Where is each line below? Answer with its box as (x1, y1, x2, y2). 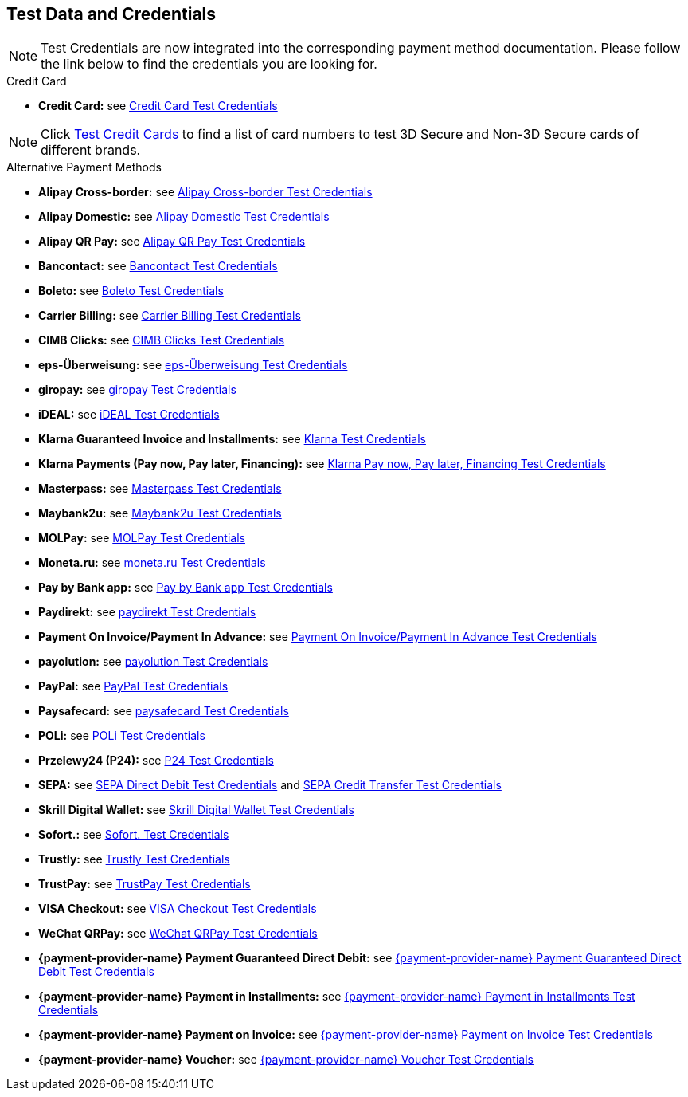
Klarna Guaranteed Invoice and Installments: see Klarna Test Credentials (38, 432, 426, 446)
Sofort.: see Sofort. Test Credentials (38, 828, 229, 842)
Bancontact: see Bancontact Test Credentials (38, 259, 278, 273)
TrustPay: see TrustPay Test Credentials (38, 877, 251, 891)
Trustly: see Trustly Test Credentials (38, 852, 230, 867)
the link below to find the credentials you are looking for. (41, 56, 377, 73)
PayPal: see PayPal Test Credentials (38, 679, 229, 694)
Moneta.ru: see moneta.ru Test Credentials (38, 556, 266, 570)
